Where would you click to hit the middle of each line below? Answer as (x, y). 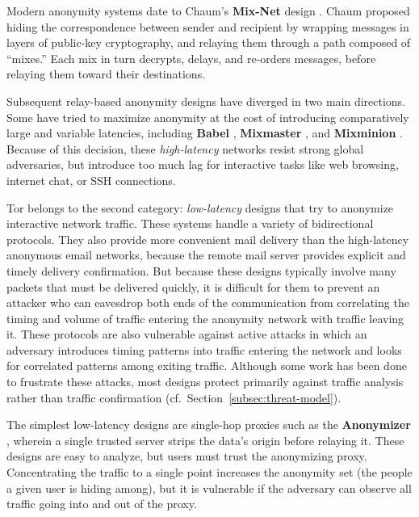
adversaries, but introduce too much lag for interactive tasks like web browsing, (203, 164)
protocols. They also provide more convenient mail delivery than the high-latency (208, 239)
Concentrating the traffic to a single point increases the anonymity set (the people (209, 472)
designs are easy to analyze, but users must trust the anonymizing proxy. (187, 456)
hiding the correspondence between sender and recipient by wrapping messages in (208, 26)
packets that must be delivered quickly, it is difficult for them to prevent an (193, 286)
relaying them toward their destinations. (106, 74)
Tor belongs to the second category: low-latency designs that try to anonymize (200, 207)
